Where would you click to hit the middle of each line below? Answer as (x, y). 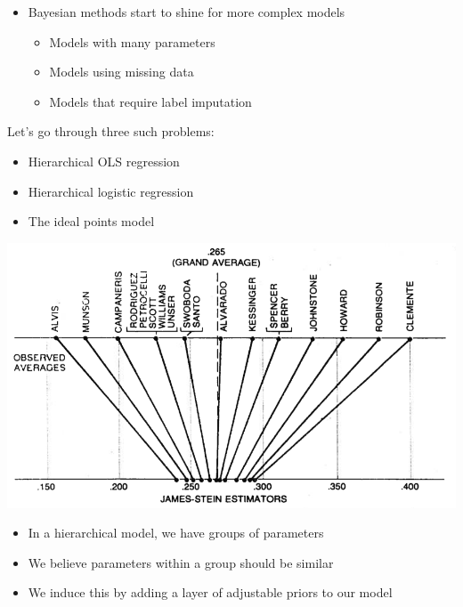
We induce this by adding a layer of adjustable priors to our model (210, 592)
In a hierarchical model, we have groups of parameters (176, 533)
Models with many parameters (132, 41)
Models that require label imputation (150, 101)
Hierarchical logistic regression (111, 191)
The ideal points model (91, 221)
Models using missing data (122, 72)
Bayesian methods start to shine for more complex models (187, 12)
